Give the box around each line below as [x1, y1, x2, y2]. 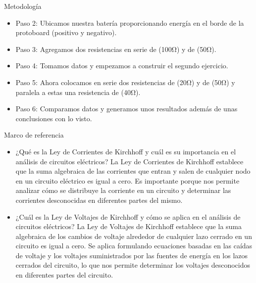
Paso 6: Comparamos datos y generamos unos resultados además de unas [15, 103, 238, 114]
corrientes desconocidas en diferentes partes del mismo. [15, 194, 183, 205]
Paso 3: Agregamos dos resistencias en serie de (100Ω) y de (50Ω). [15, 44, 216, 54]
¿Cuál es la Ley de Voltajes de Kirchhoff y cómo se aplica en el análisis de [15, 211, 241, 222]
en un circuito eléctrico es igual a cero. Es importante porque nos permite [15, 175, 240, 186]
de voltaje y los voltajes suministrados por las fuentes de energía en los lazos [15, 250, 248, 260]
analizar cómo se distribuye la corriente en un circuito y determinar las [15, 185, 231, 195]
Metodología [4, 1, 42, 11]
